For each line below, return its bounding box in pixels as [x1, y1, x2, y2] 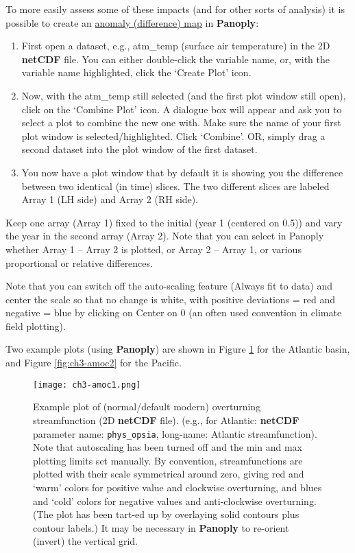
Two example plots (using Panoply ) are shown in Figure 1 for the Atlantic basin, [5, 342, 350, 356]
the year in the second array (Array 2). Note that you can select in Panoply [5, 228, 324, 243]
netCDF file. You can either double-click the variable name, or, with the [21, 51, 330, 66]
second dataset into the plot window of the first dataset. [21, 142, 258, 156]
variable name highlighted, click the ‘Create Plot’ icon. [21, 65, 252, 80]
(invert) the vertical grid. [33, 534, 138, 548]
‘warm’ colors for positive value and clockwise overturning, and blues [33, 480, 322, 494]
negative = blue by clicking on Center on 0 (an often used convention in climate [5, 305, 342, 320]
